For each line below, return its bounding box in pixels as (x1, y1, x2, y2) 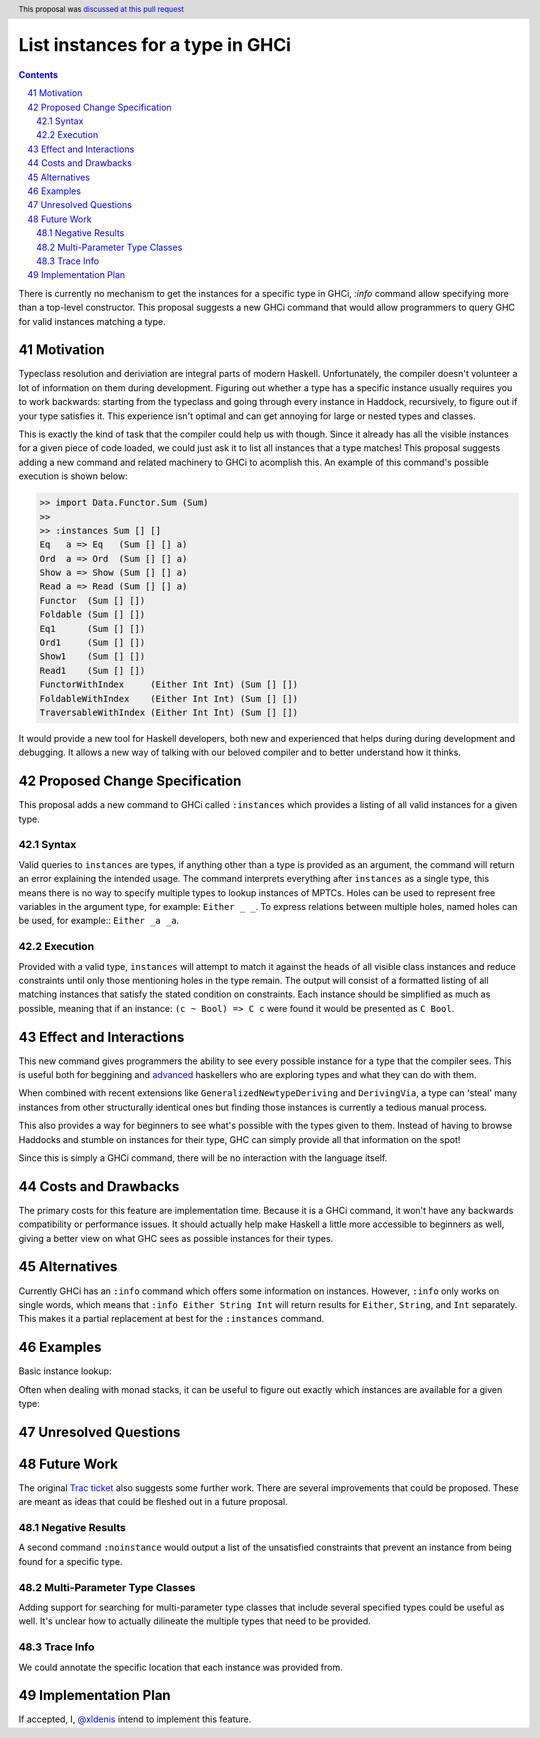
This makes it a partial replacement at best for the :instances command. (18, 1313, 325, 1325)
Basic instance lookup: (18, 1365, 112, 1377)
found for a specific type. (18, 1555, 123, 1567)
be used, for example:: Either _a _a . (18, 915, 180, 927)
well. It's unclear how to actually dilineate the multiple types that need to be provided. (18, 1615, 372, 1627)
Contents (18, 68, 59, 80)
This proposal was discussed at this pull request (18, 4, 184, 14)
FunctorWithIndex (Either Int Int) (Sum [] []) (39, 679, 299, 690)
